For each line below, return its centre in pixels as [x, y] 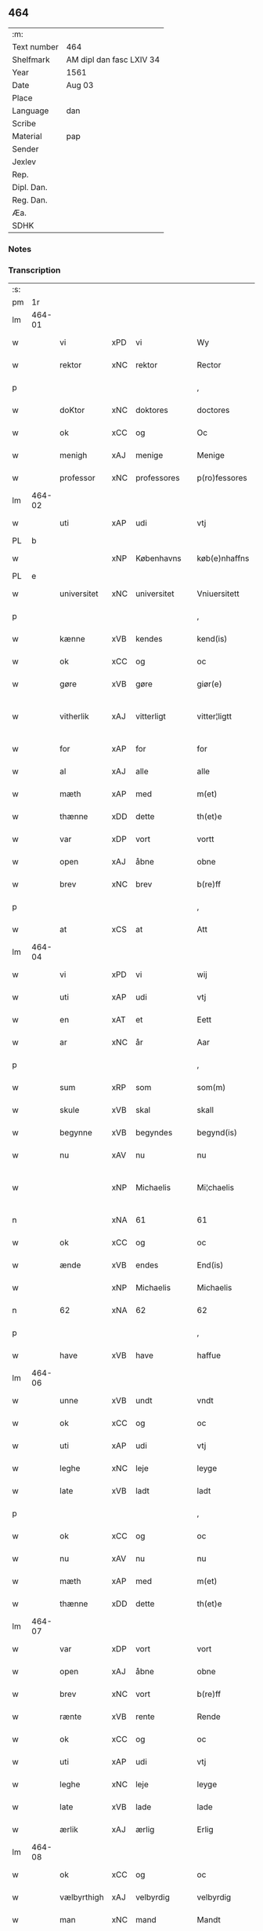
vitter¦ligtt [214, 716]
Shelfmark [31, 60]
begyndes [154, 1132]
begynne [76, 1132]
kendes [149, 639]
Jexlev [24, 162]
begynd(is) [217, 1132]
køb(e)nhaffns [223, 558]
